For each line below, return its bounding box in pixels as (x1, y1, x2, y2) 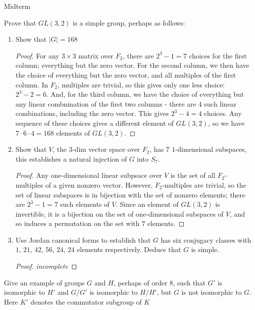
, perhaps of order (113, 277, 167, 287)
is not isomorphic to (181, 287, 242, 297)
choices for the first (189, 50, 247, 60)
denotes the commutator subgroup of (31, 296, 142, 307)
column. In (15, 79, 48, 89)
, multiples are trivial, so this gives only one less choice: (57, 79, 225, 89)
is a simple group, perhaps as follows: (72, 17, 185, 28)
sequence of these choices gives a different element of (15, 117, 174, 128)
